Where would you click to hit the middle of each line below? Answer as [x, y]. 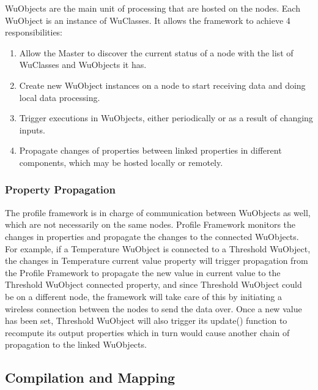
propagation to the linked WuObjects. [76, 344]
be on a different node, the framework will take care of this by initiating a [143, 296]
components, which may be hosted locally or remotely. [121, 162]
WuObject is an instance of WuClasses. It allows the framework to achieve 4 [148, 20]
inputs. [32, 129]
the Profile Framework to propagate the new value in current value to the [143, 272]
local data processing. [60, 97]
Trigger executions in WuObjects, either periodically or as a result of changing [166, 118]
